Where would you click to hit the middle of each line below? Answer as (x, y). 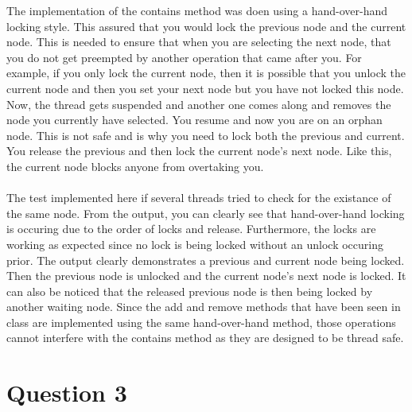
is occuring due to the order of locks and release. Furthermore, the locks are (191, 229)
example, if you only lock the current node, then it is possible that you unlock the (206, 73)
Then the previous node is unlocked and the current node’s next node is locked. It (206, 276)
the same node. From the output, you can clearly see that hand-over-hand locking (206, 213)
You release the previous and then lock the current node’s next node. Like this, (199, 151)
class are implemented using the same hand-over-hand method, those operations (201, 322)
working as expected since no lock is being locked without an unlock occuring (195, 244)
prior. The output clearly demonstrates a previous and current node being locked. (206, 260)
